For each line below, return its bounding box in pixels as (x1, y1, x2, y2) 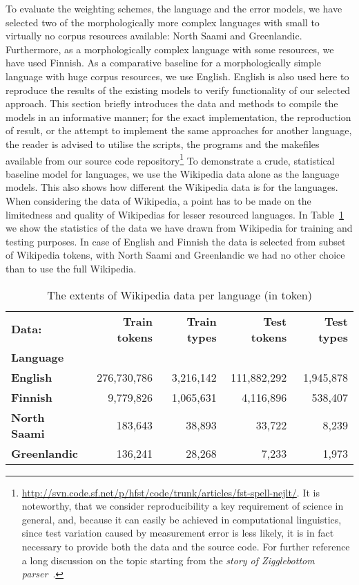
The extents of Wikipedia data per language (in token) (47, 286, 312, 303)
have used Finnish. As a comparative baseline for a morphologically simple (6, 55, 321, 70)
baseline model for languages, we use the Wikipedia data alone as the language (6, 166, 340, 180)
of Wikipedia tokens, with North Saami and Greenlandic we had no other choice (6, 248, 345, 262)
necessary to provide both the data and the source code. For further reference (21, 539, 350, 553)
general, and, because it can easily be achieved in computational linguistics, (21, 512, 342, 526)
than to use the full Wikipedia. (6, 261, 137, 275)
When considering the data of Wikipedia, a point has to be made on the (6, 193, 311, 207)
